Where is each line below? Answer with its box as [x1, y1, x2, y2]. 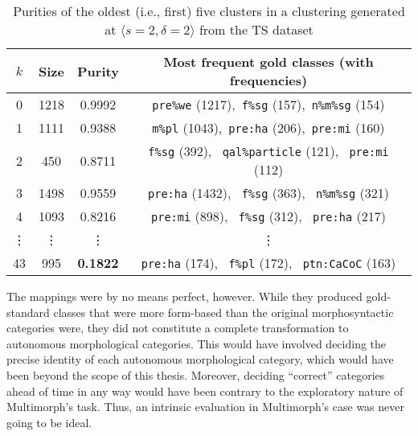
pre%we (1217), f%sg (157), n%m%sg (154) [152, 95, 385, 113]
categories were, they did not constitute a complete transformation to [6, 319, 349, 336]
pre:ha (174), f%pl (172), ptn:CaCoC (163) [141, 253, 396, 272]
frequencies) [229, 71, 308, 89]
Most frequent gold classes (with [163, 52, 374, 71]
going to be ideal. [6, 413, 92, 430]
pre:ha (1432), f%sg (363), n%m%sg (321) [148, 183, 389, 202]
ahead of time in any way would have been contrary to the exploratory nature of [6, 382, 404, 399]
